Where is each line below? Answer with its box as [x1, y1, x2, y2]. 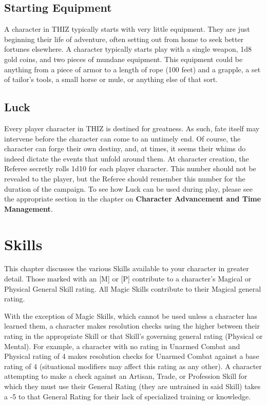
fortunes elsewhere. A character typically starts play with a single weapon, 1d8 [4, 44, 252, 54]
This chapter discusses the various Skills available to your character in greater [4, 263, 249, 274]
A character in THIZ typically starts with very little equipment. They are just [4, 24, 250, 34]
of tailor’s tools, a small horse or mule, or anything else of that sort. [4, 74, 218, 85]
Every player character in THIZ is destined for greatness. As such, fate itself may [4, 123, 260, 133]
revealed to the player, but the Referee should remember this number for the [4, 173, 245, 184]
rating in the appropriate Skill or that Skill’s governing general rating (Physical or [4, 331, 263, 341]
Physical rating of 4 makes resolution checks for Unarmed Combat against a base [4, 351, 259, 361]
